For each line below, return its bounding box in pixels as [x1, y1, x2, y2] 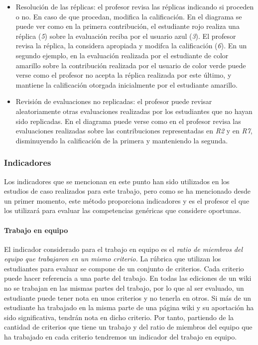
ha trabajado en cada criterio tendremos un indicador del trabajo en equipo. [4, 332, 237, 342]
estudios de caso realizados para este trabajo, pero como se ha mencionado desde [4, 186, 251, 196]
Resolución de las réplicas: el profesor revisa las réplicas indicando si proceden [15, 1, 254, 11]
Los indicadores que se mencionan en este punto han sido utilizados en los [4, 176, 230, 186]
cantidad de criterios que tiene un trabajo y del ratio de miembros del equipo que [4, 322, 253, 332]
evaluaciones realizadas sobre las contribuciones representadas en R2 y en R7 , [15, 125, 253, 136]
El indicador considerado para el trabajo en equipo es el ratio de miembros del [4, 243, 243, 254]
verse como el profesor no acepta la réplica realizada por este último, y [15, 70, 232, 80]
